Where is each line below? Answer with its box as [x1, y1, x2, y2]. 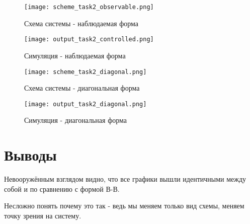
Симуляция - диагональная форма [24, 115, 127, 125]
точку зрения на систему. [4, 210, 81, 220]
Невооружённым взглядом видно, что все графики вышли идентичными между [4, 174, 246, 184]
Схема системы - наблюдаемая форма [24, 18, 139, 28]
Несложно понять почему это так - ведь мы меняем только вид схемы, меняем [4, 200, 244, 211]
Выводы [4, 144, 57, 165]
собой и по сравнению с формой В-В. [4, 183, 120, 194]
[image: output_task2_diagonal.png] [24, 100, 147, 108]
